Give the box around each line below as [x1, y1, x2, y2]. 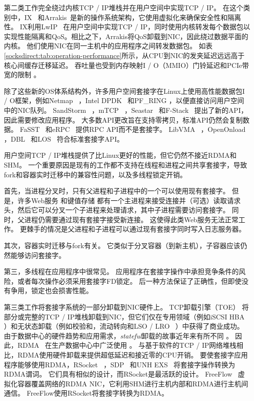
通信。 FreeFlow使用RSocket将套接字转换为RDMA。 [4, 388, 169, 398]
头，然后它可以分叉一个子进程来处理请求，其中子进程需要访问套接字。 [4, 205, 230, 215]
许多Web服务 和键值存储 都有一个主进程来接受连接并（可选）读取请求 [17, 195, 241, 205]
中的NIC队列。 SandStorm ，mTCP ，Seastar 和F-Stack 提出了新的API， [4, 105, 248, 115]
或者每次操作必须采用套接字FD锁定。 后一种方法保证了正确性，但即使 [17, 275, 242, 286]
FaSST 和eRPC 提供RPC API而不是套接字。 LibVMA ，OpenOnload [20, 124, 246, 134]
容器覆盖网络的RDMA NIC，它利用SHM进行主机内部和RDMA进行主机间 [17, 378, 249, 388]
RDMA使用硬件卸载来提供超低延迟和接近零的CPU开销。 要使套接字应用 [17, 350, 248, 359]
